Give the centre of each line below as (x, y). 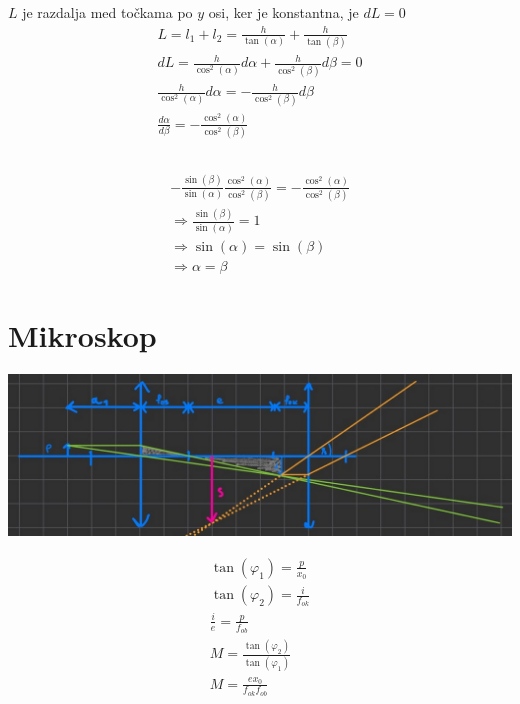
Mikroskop (82, 334)
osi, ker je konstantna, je (283, 12)
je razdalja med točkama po (107, 12)
